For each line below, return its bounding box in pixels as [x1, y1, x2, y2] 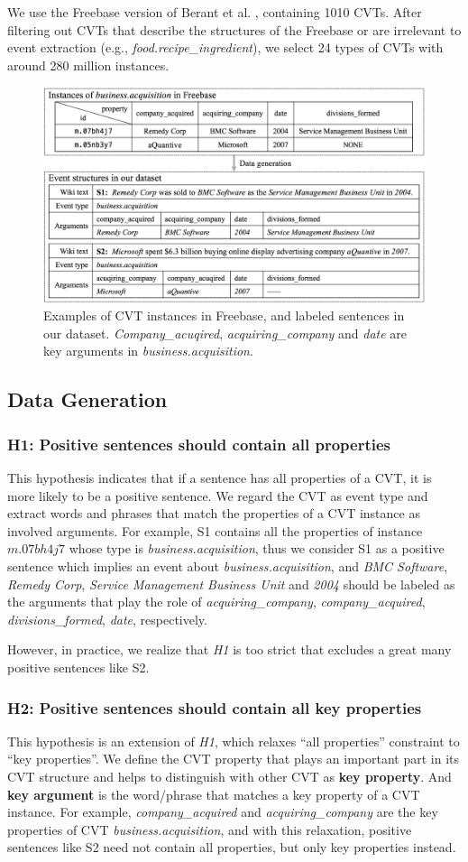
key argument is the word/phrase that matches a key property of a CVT [7, 784, 420, 803]
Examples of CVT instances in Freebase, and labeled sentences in [43, 306, 405, 325]
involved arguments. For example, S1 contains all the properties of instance [7, 521, 423, 540]
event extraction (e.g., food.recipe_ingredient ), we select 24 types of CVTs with [7, 38, 444, 57]
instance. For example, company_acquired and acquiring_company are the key [7, 802, 438, 821]
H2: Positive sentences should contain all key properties [7, 696, 422, 718]
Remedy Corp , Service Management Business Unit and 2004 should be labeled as [7, 574, 455, 593]
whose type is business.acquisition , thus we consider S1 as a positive [69, 539, 445, 558]
